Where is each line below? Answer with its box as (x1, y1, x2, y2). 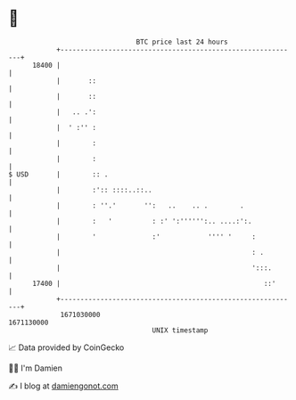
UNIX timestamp (152, 325, 209, 335)
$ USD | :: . (8, 169, 109, 179)
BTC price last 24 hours (136, 37, 228, 46)
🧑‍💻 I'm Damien (8, 363, 63, 373)
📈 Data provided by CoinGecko (8, 342, 125, 353)
